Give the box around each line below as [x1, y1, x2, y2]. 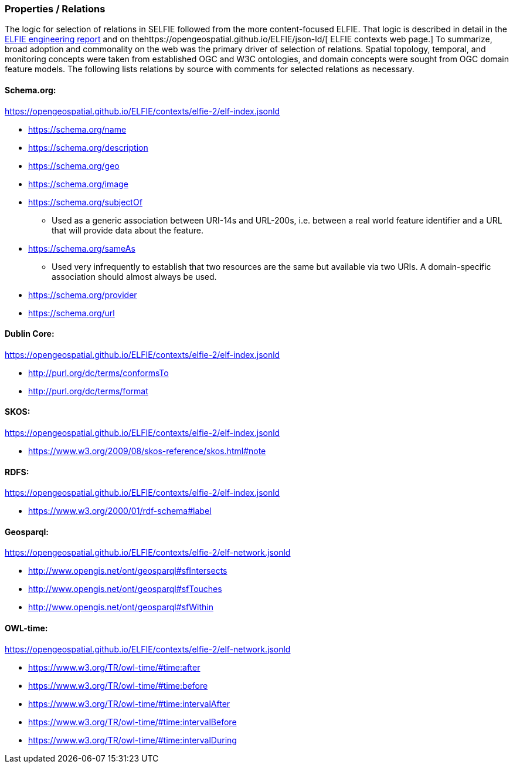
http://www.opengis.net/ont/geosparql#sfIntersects [28, 566, 227, 576]
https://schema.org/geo [28, 160, 120, 171]
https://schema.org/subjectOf [28, 197, 142, 207]
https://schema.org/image [28, 178, 128, 189]
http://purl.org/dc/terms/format [28, 385, 148, 396]
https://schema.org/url [28, 307, 115, 318]
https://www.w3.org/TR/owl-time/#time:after [28, 662, 201, 672]
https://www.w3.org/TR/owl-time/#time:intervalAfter [28, 698, 230, 709]
